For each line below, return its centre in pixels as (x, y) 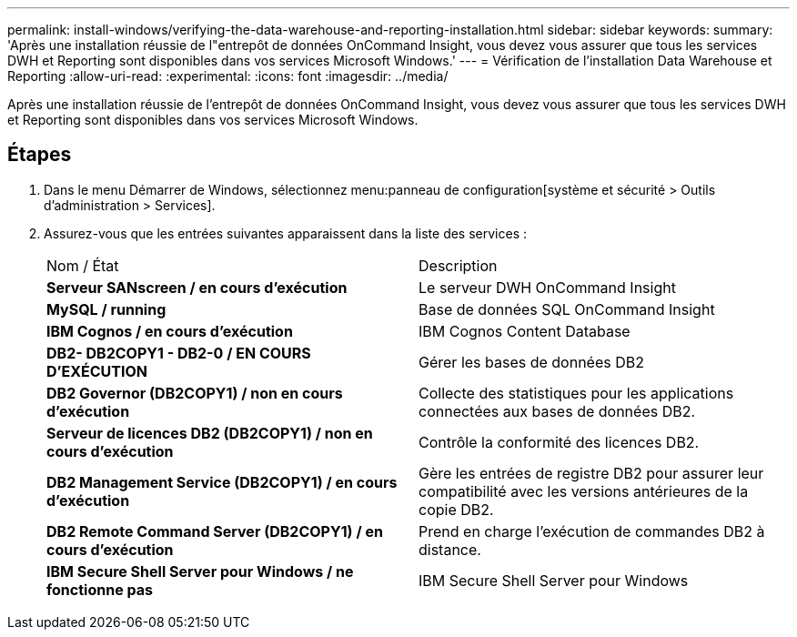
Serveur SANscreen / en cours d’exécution (197, 287)
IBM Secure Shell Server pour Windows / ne (200, 571)
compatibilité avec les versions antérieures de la (584, 491)
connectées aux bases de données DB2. (557, 411)
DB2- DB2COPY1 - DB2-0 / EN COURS (179, 353)
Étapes (40, 155)
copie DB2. (456, 509)
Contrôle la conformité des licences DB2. (559, 442)
